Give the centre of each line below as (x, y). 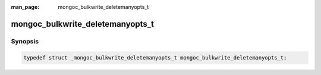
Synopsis (25, 41)
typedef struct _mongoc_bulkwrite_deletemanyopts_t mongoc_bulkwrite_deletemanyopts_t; (155, 57)
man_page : (25, 7)
